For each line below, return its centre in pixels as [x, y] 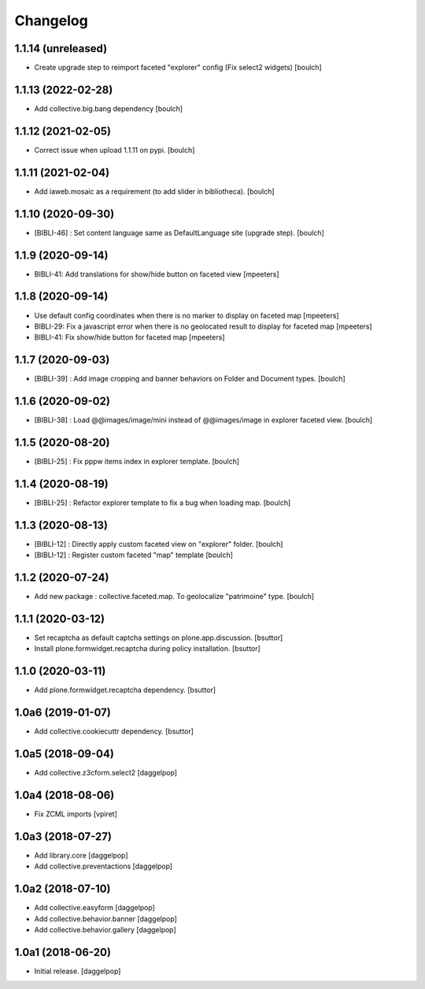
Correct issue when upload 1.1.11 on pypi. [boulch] [115, 150]
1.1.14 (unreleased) [61, 48]
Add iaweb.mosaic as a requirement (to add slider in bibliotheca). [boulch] [154, 191]
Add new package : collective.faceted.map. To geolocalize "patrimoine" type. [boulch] [174, 597]
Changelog [51, 20]
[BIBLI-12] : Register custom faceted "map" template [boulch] [134, 555]
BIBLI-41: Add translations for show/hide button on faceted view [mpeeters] [157, 274]
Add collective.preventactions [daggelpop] [103, 866]
